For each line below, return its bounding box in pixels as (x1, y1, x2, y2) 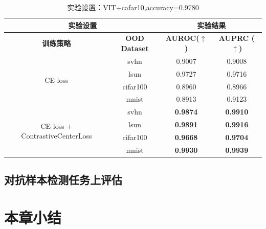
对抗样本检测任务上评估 (4, 172, 122, 188)
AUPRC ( (218, 33, 255, 43)
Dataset (121, 43, 149, 54)
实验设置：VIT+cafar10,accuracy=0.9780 (67, 2, 199, 12)
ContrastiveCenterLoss (21, 130, 92, 141)
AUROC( (165, 33, 199, 43)
